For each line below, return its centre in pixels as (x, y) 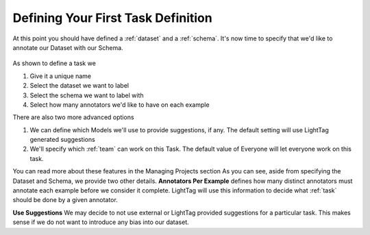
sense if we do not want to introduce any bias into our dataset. (101, 222)
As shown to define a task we (54, 63)
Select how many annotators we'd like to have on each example (120, 104)
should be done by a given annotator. (65, 200)
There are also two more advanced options (73, 117)
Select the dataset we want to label (79, 86)
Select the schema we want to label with (87, 95)
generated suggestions (62, 140)
